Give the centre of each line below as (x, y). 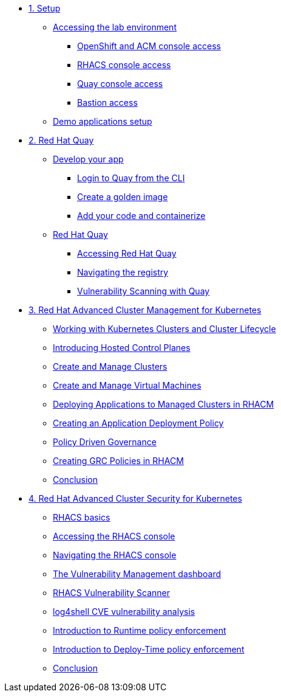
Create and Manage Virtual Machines (127, 385)
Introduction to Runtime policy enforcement (140, 630)
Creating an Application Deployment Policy (138, 423)
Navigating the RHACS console (115, 555)
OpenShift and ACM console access (149, 46)
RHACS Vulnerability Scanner (111, 593)
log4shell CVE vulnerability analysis (124, 612)
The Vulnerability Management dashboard (137, 574)
